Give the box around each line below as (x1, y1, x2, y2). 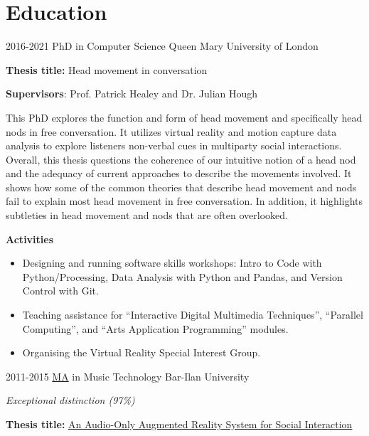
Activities (6, 231, 54, 246)
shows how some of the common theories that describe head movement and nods (6, 179, 357, 194)
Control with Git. (22, 283, 99, 298)
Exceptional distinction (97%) (6, 393, 135, 408)
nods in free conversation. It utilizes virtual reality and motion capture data (6, 124, 337, 139)
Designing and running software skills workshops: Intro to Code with (22, 255, 322, 270)
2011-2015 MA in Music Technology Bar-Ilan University (6, 368, 250, 383)
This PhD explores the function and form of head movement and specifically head (6, 110, 363, 124)
